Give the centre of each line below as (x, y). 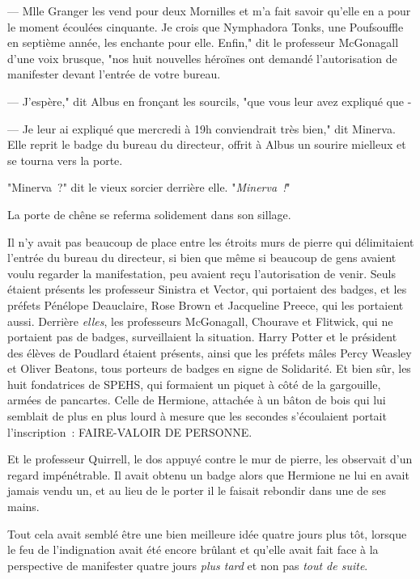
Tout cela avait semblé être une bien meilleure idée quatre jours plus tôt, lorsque (207, 533)
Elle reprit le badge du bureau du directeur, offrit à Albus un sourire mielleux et (207, 144)
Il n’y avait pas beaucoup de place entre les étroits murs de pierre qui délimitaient (211, 241)
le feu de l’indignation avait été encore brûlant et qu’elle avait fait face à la (193, 549)
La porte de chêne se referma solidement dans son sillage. (149, 214)
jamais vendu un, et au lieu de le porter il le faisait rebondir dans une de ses (197, 490)
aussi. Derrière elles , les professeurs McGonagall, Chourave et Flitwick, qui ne (200, 321)
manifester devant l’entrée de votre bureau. (114, 74)
